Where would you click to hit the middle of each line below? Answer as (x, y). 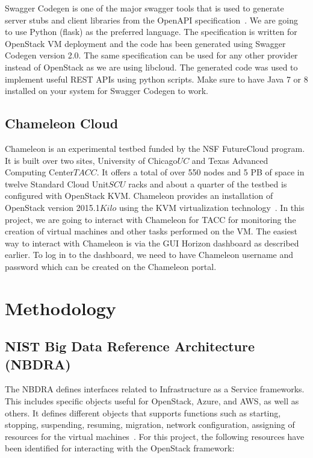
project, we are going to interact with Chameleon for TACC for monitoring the (150, 219)
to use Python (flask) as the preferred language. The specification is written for (151, 32)
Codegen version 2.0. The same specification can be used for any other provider (151, 55)
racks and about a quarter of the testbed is (208, 184)
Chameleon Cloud (62, 123)
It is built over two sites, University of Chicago (91, 160)
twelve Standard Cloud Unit (57, 184)
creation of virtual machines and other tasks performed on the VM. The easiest (151, 231)
